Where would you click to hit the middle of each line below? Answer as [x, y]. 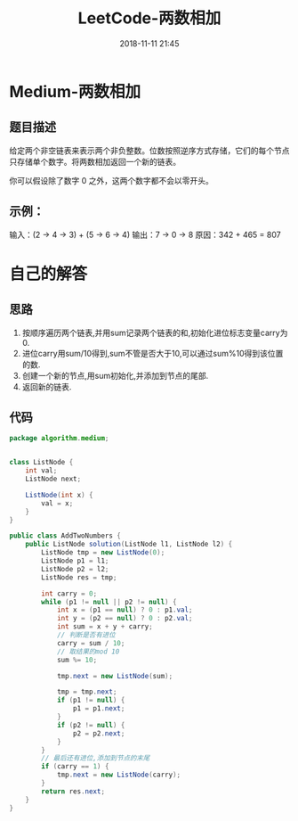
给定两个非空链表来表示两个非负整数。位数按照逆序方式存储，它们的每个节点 [149, 150]
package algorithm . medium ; [59, 439]
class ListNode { [41, 463]
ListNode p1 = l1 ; [75, 561]
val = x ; [57, 503]
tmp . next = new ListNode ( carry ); [118, 775]
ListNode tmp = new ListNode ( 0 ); [103, 553]
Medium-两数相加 [75, 91]
